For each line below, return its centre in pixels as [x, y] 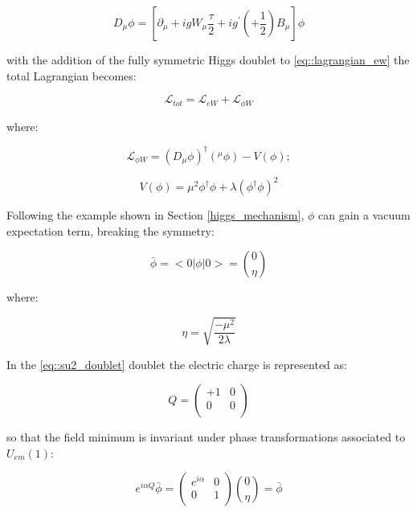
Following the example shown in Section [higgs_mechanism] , [155, 215]
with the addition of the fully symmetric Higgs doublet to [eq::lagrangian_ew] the [208, 60]
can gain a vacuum [364, 215]
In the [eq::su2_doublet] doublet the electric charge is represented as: [177, 364]
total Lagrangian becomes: [72, 75]
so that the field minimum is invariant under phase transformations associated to [206, 437]
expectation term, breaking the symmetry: [110, 230]
